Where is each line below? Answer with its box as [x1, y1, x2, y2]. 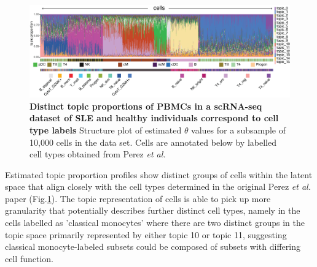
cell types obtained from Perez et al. [29, 148, 166, 160]
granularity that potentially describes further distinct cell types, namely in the [5, 204, 300, 217]
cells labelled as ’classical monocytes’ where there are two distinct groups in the [5, 216, 305, 229]
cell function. [5, 252, 53, 265]
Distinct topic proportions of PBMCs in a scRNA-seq [29, 99, 262, 112]
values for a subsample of [191, 123, 286, 136]
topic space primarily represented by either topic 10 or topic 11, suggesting [5, 228, 287, 241]
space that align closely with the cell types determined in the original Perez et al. [5, 180, 311, 193]
